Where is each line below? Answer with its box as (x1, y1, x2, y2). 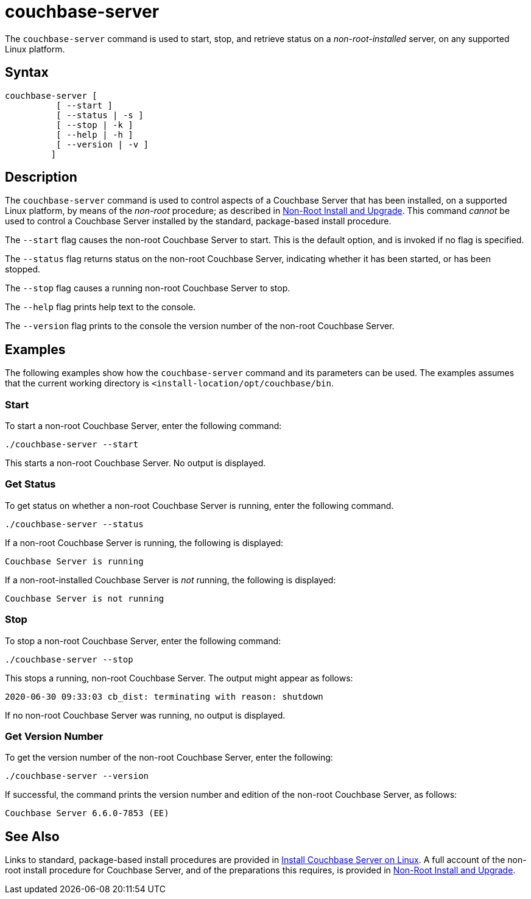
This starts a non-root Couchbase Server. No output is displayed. (5, 458, 266, 469)
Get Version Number (5, 730, 104, 742)
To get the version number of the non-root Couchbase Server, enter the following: (5, 752, 333, 763)
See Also (5, 828, 60, 844)
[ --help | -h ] (56, 129, 133, 140)
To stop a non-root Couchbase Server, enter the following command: (5, 635, 281, 646)
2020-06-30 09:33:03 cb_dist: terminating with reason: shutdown (5, 691, 323, 702)
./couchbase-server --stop (5, 654, 133, 664)
